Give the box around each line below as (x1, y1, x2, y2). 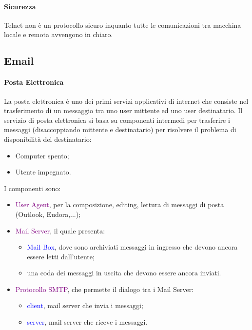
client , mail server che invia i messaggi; (27, 300, 143, 311)
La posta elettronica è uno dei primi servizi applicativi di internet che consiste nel (4, 96, 249, 106)
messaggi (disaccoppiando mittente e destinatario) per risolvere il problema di (4, 124, 236, 135)
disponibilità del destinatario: (4, 134, 92, 144)
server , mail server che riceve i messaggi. (27, 317, 148, 327)
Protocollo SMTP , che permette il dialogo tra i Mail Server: (15, 284, 194, 294)
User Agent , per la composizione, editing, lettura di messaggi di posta (15, 199, 224, 210)
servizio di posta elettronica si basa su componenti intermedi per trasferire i (4, 115, 230, 125)
